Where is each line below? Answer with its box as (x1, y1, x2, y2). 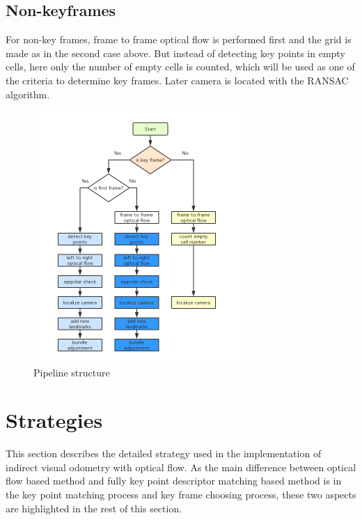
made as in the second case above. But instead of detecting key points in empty (6, 45, 345, 60)
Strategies (6, 406, 103, 434)
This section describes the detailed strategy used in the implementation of (6, 446, 322, 461)
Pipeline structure (33, 365, 110, 379)
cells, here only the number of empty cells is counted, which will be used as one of (6, 59, 355, 74)
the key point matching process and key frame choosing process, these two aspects (6, 487, 356, 502)
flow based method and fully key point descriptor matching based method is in (6, 473, 342, 488)
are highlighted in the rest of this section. (6, 500, 182, 515)
